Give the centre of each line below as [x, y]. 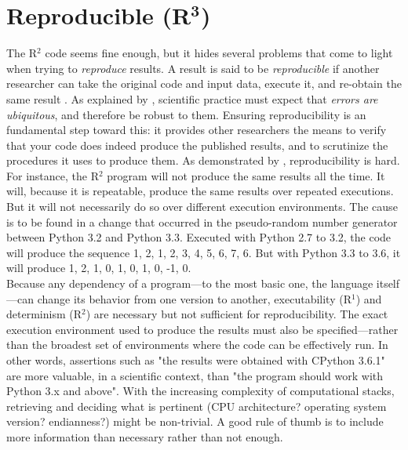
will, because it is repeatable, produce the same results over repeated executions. [200, 191]
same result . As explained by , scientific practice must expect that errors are [192, 98]
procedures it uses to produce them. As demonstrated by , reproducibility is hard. [203, 160]
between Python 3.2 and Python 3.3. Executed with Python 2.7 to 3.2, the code [199, 237]
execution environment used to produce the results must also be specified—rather [202, 329]
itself [388, 283]
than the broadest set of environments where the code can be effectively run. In [197, 345]
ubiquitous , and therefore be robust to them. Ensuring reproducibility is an [186, 114]
